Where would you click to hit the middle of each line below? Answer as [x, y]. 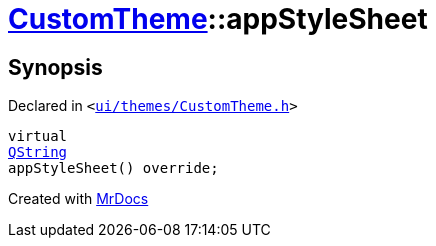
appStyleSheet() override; [113, 168]
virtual [38, 136]
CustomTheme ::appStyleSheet [218, 19]
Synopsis [55, 67]
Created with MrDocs [78, 199]
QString [38, 152]
